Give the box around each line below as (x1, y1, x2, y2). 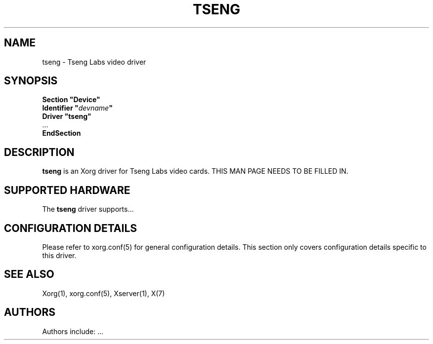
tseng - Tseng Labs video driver (42, 57, 146, 66)
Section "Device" (42, 95, 100, 104)
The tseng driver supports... (42, 205, 134, 214)
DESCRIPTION (4, 146, 75, 158)
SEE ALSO (4, 268, 54, 281)
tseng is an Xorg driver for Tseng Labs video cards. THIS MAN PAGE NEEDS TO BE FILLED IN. (42, 167, 348, 176)
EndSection (42, 129, 81, 138)
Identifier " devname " (42, 104, 113, 113)
